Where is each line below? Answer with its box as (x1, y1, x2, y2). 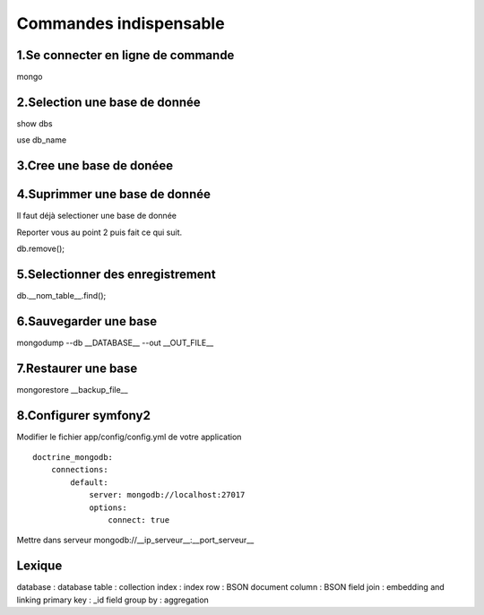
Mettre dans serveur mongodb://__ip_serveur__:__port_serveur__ (16, 534, 255, 546)
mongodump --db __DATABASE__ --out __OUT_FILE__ (16, 337, 214, 348)
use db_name (16, 134, 67, 145)
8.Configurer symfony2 (16, 408, 151, 423)
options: (89, 502, 127, 513)
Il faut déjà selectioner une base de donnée (16, 211, 177, 221)
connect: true (108, 515, 170, 525)
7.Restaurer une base (16, 360, 138, 376)
